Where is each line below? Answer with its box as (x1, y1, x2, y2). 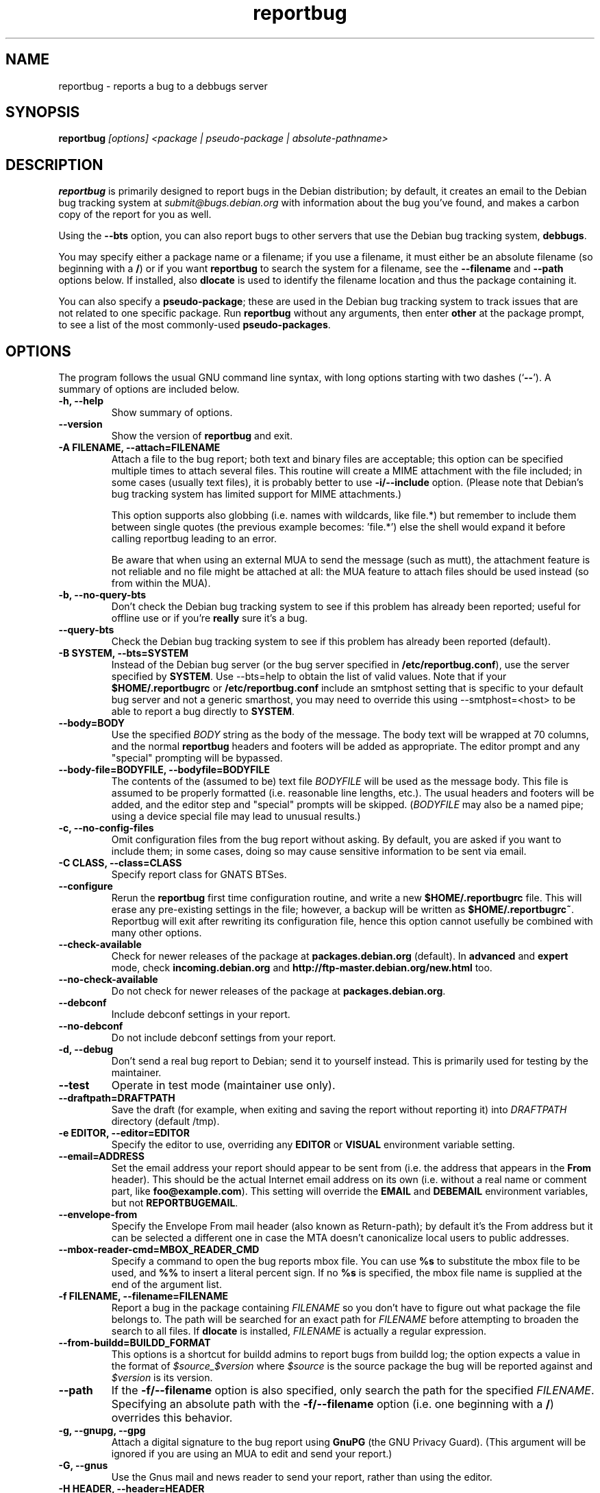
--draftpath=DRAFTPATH (58, 1092, 175, 1104)
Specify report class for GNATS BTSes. (111, 869, 287, 881)
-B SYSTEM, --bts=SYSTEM (58, 647, 189, 659)
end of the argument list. (111, 1278, 222, 1291)
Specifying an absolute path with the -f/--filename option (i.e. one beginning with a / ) (111, 1397, 554, 1411)
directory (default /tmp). (111, 1115, 220, 1128)
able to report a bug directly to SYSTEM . (111, 705, 295, 718)
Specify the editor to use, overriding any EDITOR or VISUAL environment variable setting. (111, 1139, 515, 1151)
